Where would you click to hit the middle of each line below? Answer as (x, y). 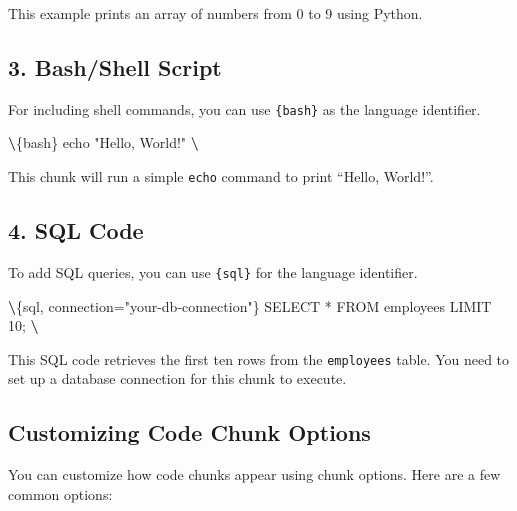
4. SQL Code (76, 230)
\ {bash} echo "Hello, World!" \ (103, 142)
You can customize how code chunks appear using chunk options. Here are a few (254, 474)
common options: (60, 493)
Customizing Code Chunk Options (189, 432)
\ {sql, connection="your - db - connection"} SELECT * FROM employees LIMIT (250, 305)
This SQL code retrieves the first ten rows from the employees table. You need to (259, 358)
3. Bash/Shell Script (115, 66)
